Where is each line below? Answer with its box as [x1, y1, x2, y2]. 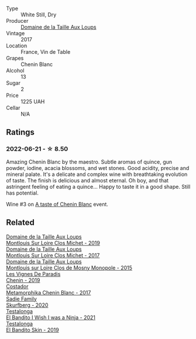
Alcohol [6, 67, 25, 74]
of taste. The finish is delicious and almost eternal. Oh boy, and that [6, 177, 169, 184]
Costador [6, 283, 29, 290]
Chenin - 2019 [6, 276, 40, 283]
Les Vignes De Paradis [6, 270, 61, 277]
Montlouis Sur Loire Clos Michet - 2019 [6, 239, 101, 246]
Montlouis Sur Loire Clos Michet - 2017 [6, 251, 100, 259]
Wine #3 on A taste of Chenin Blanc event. [6, 200, 108, 207]
